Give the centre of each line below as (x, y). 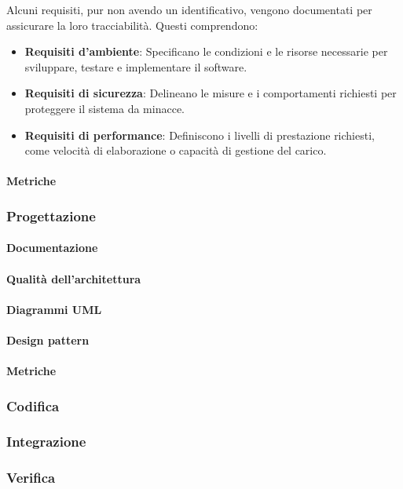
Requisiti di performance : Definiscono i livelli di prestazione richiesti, (200, 135)
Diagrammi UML (54, 309)
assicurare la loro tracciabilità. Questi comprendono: (132, 25)
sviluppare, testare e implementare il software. (136, 66)
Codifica (33, 405)
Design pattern (48, 339)
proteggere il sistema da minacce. (104, 108)
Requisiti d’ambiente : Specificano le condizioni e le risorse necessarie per (206, 51)
